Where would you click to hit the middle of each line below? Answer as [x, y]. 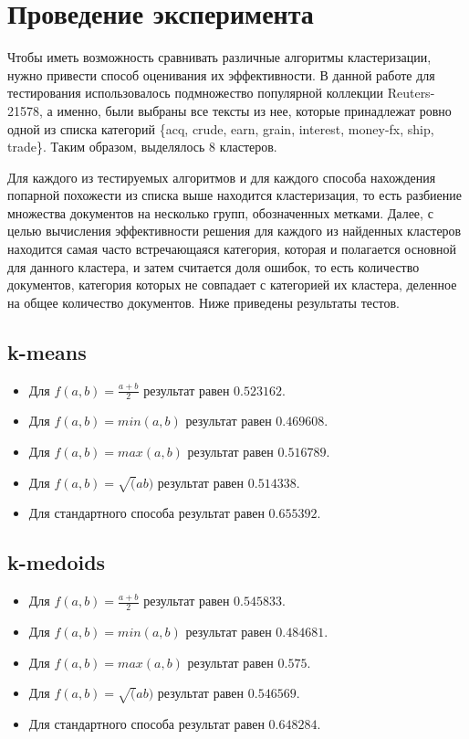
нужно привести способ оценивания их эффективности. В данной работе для [221, 74]
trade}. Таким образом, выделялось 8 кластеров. [142, 147]
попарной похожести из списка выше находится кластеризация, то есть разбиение [234, 195]
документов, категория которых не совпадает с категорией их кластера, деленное [232, 285]
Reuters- [411, 93]
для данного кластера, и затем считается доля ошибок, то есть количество [214, 266]
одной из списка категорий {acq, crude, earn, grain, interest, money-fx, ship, [221, 128]
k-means [47, 351]
